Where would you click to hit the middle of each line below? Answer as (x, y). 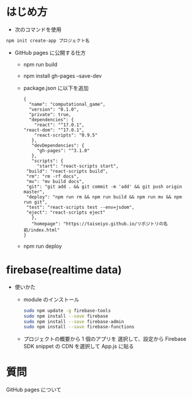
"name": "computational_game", (67, 104)
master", (34, 192)
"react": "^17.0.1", (59, 125)
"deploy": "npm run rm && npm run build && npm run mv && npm (104, 197)
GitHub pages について (34, 390)
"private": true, (50, 114)
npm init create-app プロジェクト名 (48, 41)
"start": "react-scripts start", (78, 166)
